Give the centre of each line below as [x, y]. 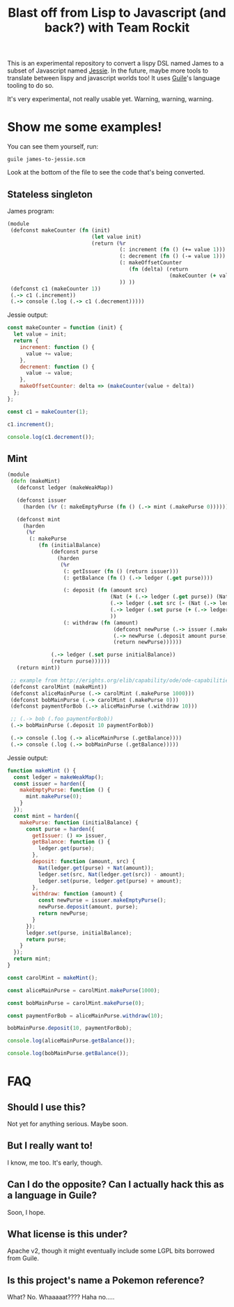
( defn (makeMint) [35, 481]
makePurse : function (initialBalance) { [79, 822]
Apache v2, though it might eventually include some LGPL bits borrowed [111, 1251]
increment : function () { [57, 347]
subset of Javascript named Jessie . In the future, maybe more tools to [108, 70]
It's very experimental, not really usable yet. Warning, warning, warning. [110, 99]
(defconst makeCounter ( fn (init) [60, 230]
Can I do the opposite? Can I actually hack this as [116, 1185]
